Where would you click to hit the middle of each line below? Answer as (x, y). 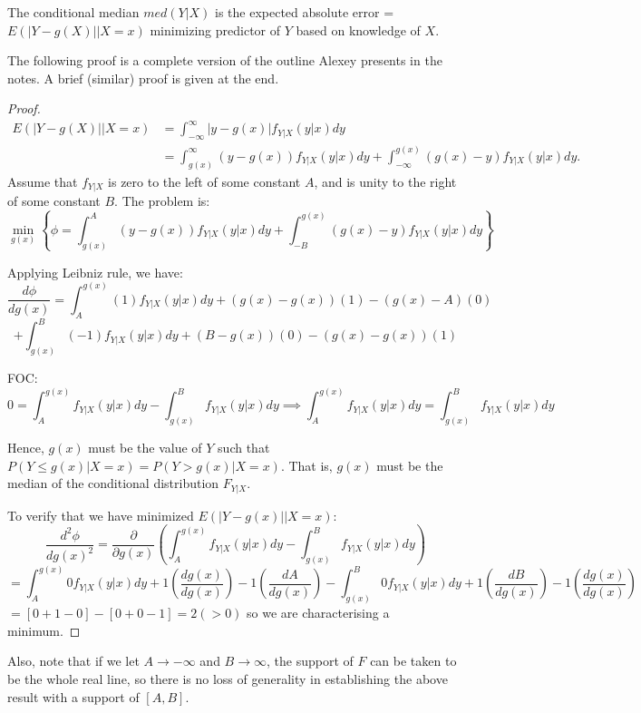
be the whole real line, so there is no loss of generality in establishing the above (228, 679)
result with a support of (73, 696)
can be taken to (413, 661)
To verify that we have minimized (101, 515)
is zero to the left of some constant (204, 181)
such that (244, 447)
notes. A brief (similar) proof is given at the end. (143, 78)
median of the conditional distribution (113, 483)
